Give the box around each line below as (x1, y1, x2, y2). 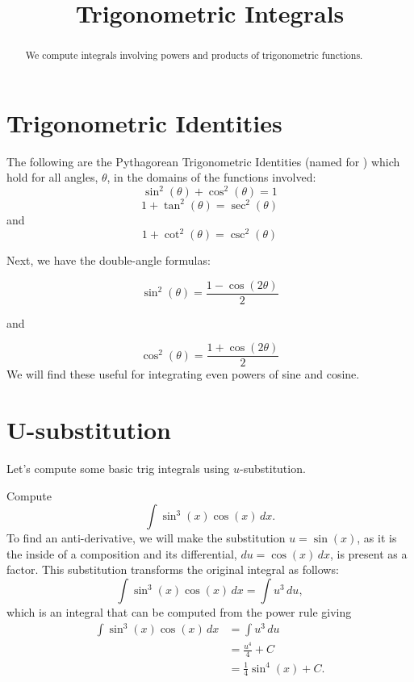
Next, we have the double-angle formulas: (6, 252, 211, 269)
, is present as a (329, 545, 408, 562)
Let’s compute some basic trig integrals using (6, 460, 230, 477)
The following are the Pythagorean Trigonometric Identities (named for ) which (6, 153, 400, 169)
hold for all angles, (6, 169, 98, 186)
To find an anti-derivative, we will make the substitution (6, 529, 286, 546)
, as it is (357, 529, 397, 546)
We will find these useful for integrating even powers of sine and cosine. (6, 366, 360, 383)
